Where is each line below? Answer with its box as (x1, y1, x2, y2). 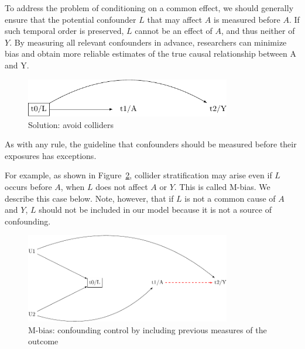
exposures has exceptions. (5, 149, 97, 161)
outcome (28, 335, 59, 347)
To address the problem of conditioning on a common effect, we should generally (5, 2, 294, 13)
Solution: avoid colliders (28, 118, 114, 130)
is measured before (213, 13, 280, 25)
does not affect (95, 181, 148, 193)
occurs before (5, 181, 52, 193)
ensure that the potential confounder (5, 13, 136, 25)
